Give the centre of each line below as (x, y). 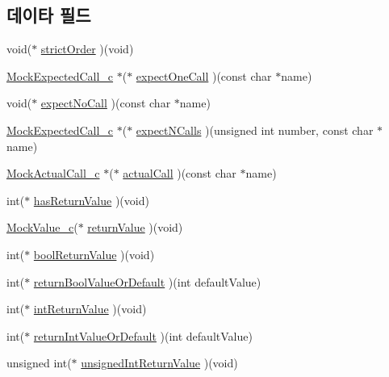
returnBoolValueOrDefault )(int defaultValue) (147, 281)
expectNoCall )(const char (106, 103)
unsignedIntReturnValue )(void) (159, 363)
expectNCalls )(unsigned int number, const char (255, 130)
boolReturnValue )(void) (94, 254)
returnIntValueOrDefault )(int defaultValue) (143, 335)
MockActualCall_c (53, 173)
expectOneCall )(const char (204, 75)
